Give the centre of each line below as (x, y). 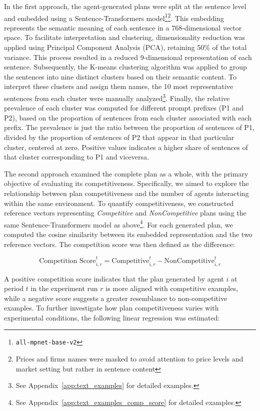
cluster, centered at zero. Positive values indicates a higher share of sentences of (126, 147)
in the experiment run (64, 288)
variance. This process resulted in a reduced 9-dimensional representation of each (128, 57)
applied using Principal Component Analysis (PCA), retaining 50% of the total (125, 47)
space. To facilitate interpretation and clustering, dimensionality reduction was (124, 37)
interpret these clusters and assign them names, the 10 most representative (119, 86)
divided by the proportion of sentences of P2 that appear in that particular (119, 137)
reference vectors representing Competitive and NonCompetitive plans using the (125, 213)
